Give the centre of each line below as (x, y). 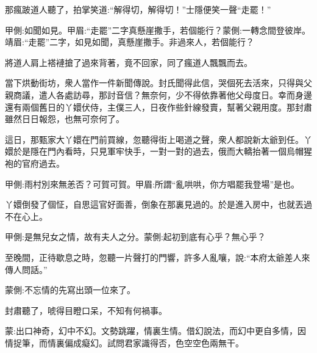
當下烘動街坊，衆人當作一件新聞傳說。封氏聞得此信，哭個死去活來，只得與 (154, 83)
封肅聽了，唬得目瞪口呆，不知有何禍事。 (86, 310)
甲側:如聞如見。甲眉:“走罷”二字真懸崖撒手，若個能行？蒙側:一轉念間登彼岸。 (158, 30)
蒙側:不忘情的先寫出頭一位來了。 (70, 290)
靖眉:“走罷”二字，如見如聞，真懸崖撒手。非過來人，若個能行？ (130, 42)
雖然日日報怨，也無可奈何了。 (65, 119)
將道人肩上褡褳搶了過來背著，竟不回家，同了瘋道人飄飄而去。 (129, 62)
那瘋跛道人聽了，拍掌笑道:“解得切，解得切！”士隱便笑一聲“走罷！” (138, 9)
